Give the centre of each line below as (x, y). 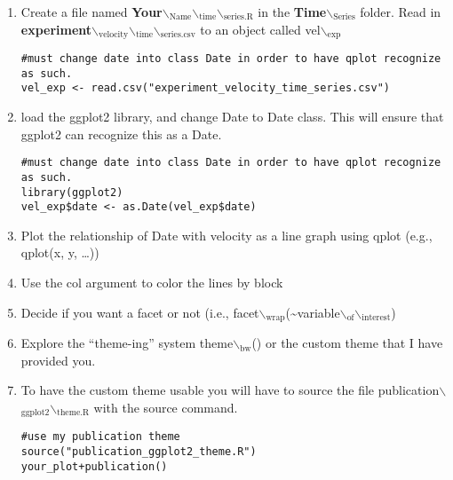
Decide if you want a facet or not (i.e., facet (140, 312)
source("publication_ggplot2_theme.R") (139, 451)
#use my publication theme (100, 437)
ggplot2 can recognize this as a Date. (121, 134)
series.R (238, 17)
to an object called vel (260, 29)
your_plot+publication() (94, 466)
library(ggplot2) (72, 192)
